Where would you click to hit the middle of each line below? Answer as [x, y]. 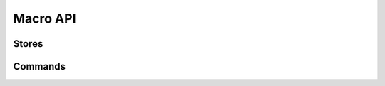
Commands [40, 66]
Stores [28, 44]
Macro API [45, 18]
